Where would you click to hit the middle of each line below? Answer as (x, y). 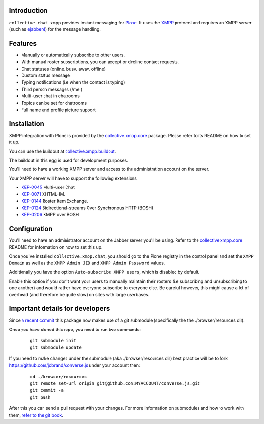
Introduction (28, 11)
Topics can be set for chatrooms (54, 103)
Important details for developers (59, 309)
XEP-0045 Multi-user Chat (48, 187)
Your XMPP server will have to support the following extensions (73, 178)
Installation (26, 124)
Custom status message (46, 75)
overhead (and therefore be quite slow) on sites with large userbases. (79, 295)
